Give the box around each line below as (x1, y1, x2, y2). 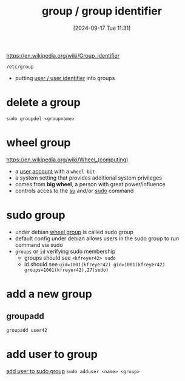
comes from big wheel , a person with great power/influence (15, 180, 166, 187)
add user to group (6, 347, 98, 361)
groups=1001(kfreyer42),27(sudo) (24, 267, 109, 273)
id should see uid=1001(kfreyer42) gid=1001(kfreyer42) (24, 260, 166, 268)
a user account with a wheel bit (15, 167, 95, 175)
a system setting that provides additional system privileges (15, 174, 163, 181)
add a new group (6, 287, 92, 301)
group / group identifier (41, 4, 163, 18)
